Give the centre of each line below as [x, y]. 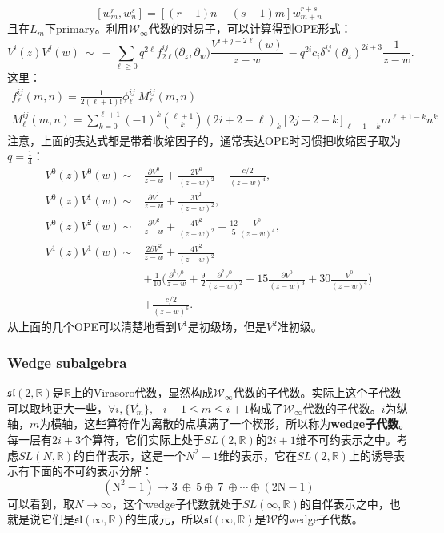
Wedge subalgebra [67, 362]
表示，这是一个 [147, 455]
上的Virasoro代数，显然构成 [142, 392]
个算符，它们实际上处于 [142, 439]
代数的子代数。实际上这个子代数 [317, 392]
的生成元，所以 [164, 519]
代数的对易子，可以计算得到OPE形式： [250, 28]
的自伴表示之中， [344, 503]
